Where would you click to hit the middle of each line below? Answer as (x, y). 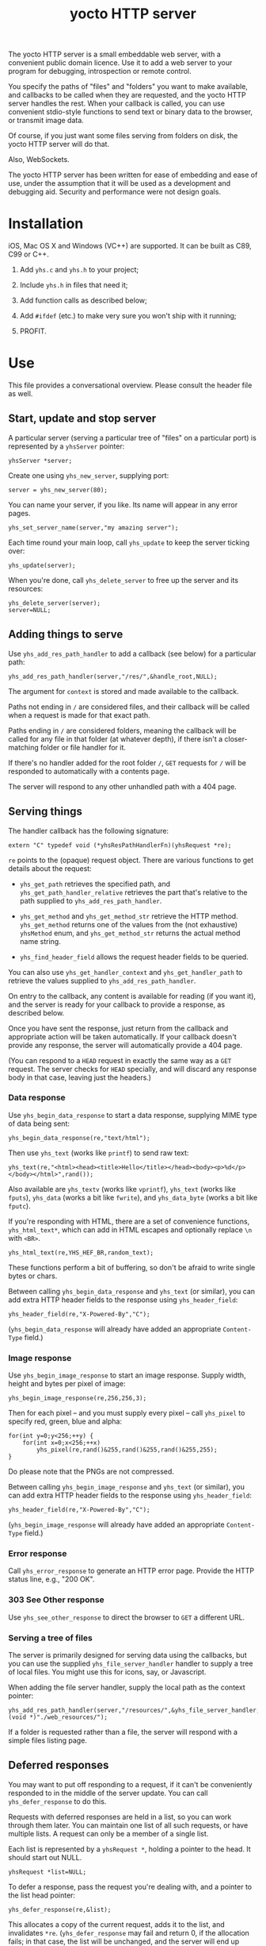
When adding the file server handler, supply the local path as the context (127, 1687)
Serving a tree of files (50, 1638)
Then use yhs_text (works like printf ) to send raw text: (99, 1153)
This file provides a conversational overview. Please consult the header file (130, 385)
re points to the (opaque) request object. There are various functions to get (131, 860)
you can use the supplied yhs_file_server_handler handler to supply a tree (131, 1663)
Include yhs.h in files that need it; (74, 285)
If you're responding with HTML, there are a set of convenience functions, (129, 1221)
